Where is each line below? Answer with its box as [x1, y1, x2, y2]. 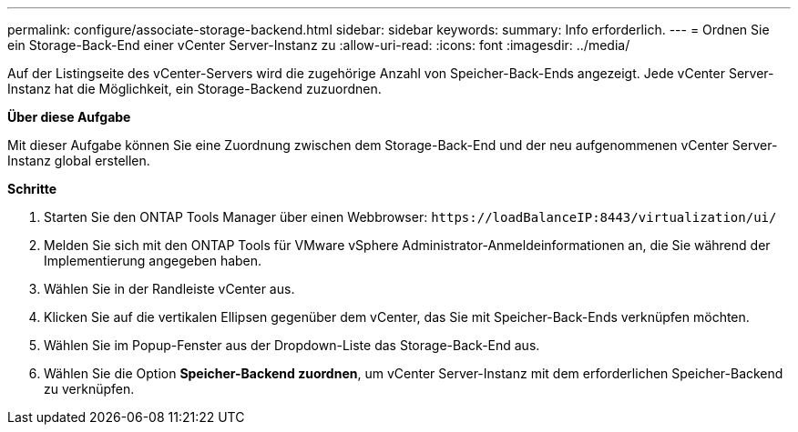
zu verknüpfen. [44, 381, 135, 397]
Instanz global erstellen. [7, 153, 150, 168]
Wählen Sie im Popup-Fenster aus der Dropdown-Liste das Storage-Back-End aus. [44, 337, 540, 353]
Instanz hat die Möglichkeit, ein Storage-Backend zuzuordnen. [7, 81, 382, 96]
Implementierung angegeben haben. [44, 253, 262, 268]
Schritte [7, 181, 56, 196]
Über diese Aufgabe [7, 109, 131, 125]
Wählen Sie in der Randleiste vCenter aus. [44, 281, 295, 296]
